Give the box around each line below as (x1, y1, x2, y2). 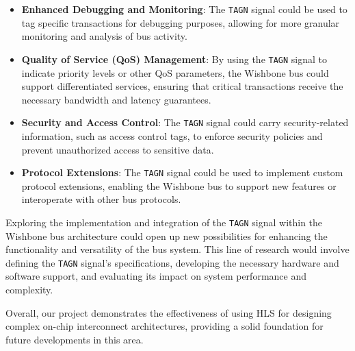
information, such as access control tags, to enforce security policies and (21, 128, 323, 143)
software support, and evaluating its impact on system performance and (5, 269, 306, 283)
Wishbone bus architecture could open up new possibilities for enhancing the (5, 228, 328, 243)
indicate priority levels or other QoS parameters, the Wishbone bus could (21, 65, 329, 80)
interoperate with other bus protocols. (21, 192, 181, 206)
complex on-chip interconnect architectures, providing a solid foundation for (5, 319, 324, 333)
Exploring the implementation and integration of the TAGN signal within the (5, 215, 323, 229)
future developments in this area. (5, 332, 144, 346)
